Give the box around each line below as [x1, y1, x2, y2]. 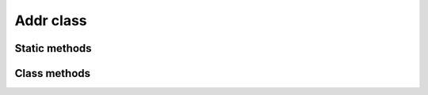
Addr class [14, 12, 87, 29]
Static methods [14, 42, 92, 55]
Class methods [14, 67, 91, 80]
